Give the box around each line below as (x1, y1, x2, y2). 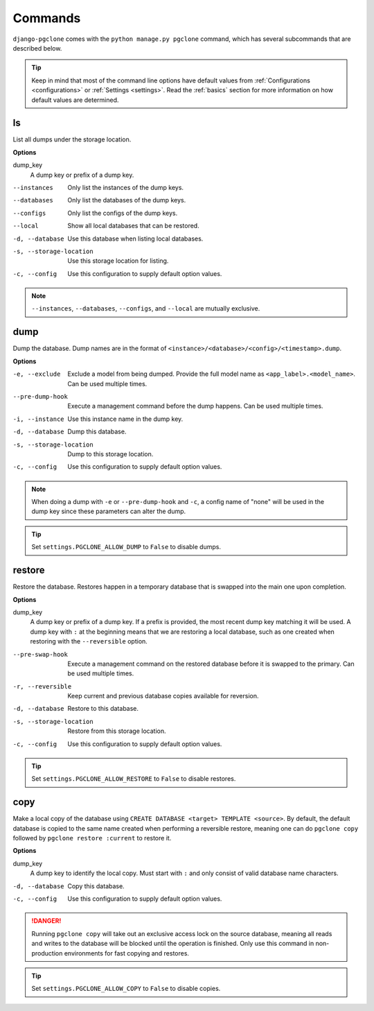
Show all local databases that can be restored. (67, 222, 200, 230)
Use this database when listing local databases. (67, 234, 204, 243)
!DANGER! (31, 917, 62, 925)
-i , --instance (12, 415, 65, 423)
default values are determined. (31, 96, 119, 104)
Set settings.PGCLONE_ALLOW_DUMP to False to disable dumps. (31, 543, 222, 551)
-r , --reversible (12, 682, 72, 690)
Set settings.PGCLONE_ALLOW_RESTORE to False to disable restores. (31, 775, 236, 783)
